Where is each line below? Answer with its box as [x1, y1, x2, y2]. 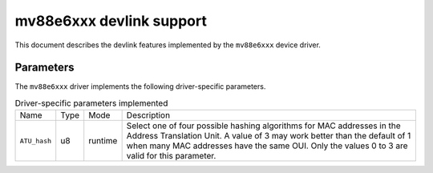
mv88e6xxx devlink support [14, 12, 208, 30]
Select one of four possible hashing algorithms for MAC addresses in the [126, 120, 401, 131]
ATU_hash [19, 136, 52, 145]
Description [126, 110, 171, 121]
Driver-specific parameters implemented [14, 98, 168, 109]
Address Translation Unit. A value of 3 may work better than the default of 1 [126, 131, 411, 142]
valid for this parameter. [126, 151, 216, 162]
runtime [88, 135, 118, 147]
